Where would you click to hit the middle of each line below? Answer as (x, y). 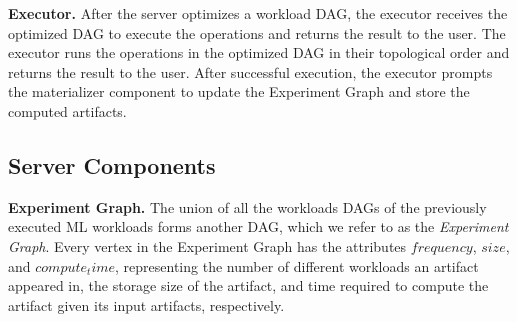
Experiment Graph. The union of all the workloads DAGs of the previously (247, 206)
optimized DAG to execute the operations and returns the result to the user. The (257, 32)
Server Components (112, 164)
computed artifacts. (67, 110)
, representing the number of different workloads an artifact (297, 265)
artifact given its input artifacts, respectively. (146, 304)
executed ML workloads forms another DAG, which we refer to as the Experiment (258, 226)
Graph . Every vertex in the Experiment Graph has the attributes (207, 245)
